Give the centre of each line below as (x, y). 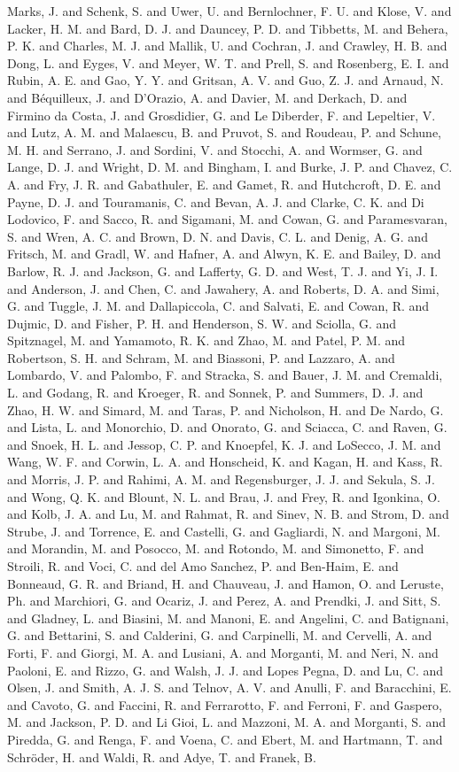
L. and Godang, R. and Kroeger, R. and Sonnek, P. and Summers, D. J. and (215, 393)
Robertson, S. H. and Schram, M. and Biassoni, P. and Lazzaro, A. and (201, 357)
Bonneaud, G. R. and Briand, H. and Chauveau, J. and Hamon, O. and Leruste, (226, 583)
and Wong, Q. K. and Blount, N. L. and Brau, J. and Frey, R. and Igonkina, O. (224, 496)
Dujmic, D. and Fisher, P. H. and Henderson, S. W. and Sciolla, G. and (202, 323)
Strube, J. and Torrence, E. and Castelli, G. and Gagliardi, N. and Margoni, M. (224, 531)
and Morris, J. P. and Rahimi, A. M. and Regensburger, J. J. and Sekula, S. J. (221, 479)
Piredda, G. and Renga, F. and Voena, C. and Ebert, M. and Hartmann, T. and (225, 739)
